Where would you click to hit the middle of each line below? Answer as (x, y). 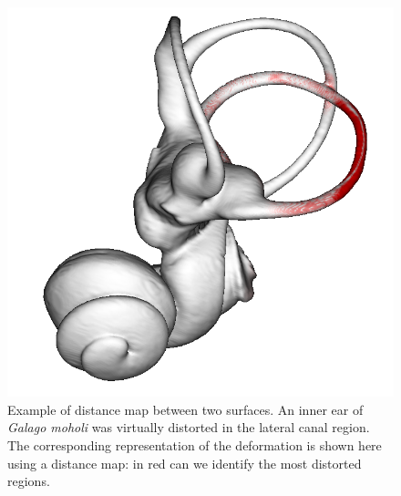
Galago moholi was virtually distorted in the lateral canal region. (189, 427)
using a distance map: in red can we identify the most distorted (185, 463)
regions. (29, 481)
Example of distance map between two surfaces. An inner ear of (185, 409)
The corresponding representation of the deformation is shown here (195, 444)
